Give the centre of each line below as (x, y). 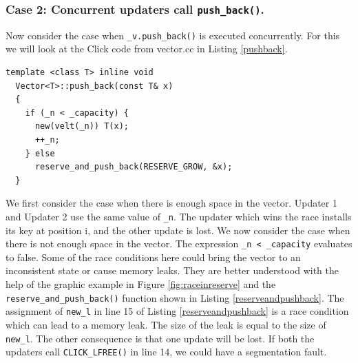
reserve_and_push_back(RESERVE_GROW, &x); (134, 167)
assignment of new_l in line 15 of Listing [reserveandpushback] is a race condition (177, 311)
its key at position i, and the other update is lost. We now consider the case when (178, 230)
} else (40, 153)
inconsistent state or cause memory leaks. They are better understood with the (172, 270)
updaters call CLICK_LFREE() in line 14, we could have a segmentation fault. (166, 352)
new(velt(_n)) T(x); (82, 126)
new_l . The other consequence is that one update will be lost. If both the (160, 338)
